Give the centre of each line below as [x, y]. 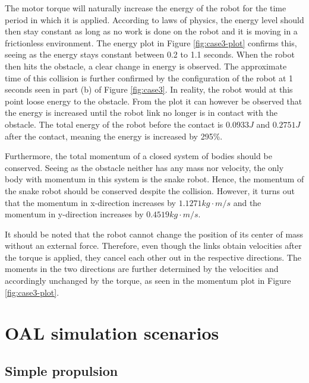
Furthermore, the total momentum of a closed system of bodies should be [138, 156]
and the [247, 202]
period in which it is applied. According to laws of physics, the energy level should [154, 19]
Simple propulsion [62, 371]
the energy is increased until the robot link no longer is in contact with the [141, 113]
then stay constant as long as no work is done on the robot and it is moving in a [151, 31]
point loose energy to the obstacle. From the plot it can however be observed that [154, 101]
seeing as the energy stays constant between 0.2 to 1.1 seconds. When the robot [150, 54]
